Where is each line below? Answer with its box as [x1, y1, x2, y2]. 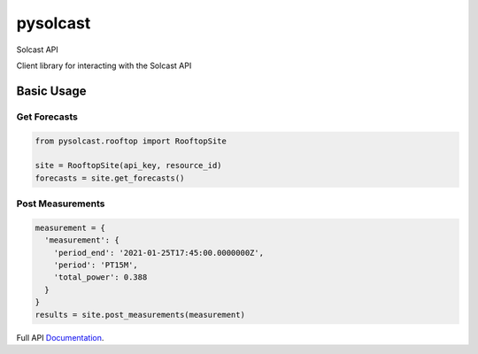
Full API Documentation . [16, 332, 104, 342]
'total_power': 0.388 [53, 273, 148, 282]
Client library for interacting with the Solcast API [16, 60, 192, 71]
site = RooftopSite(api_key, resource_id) [35, 160, 222, 171]
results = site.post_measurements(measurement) [35, 310, 245, 319]
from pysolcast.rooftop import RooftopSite [35, 135, 227, 146]
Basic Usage [16, 83, 87, 98]
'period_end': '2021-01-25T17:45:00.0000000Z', [53, 248, 265, 258]
